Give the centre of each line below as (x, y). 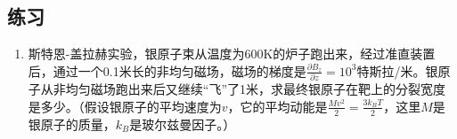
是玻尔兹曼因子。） (183, 124)
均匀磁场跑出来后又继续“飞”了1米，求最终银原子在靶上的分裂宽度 (256, 89)
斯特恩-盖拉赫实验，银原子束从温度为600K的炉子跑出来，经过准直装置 (232, 54)
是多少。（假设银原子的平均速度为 (125, 106)
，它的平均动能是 (277, 106)
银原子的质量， (72, 124)
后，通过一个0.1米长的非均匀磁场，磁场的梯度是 (167, 70)
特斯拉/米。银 (397, 70)
